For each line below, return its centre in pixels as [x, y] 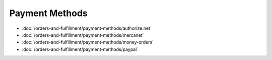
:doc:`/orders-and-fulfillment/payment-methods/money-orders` [88, 42]
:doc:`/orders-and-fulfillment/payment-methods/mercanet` [83, 35]
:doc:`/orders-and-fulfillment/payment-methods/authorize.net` [87, 28]
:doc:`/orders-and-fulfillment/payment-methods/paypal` [80, 49]
